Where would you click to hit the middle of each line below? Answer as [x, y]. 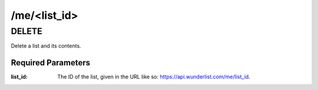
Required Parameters [51, 63]
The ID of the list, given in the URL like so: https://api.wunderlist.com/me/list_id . [154, 77]
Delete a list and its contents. [46, 46]
